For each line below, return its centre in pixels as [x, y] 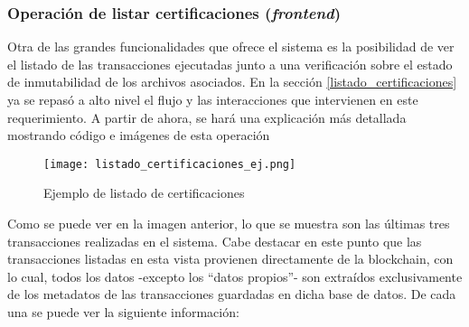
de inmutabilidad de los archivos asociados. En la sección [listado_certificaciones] [232, 82]
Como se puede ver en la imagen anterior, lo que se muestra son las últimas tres [229, 224]
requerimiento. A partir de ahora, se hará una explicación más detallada [207, 117]
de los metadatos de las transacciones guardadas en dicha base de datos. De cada [232, 294]
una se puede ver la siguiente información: [123, 312]
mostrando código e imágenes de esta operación [139, 135]
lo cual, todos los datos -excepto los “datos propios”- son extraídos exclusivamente [235, 276]
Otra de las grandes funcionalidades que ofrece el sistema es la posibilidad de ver [231, 47]
